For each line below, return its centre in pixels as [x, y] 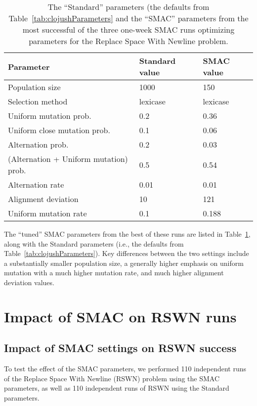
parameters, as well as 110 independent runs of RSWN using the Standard [117, 388]
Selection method [38, 101]
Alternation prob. [38, 144]
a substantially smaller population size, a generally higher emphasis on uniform [124, 263]
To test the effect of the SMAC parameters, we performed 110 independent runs [125, 369]
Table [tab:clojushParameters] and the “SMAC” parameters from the [128, 18]
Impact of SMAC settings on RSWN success [120, 348]
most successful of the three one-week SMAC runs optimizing [128, 29]
